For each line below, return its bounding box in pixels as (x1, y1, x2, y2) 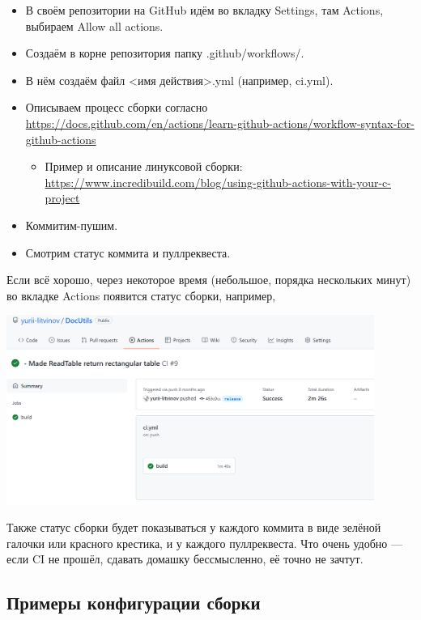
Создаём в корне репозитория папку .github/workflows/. (25, 45, 304, 62)
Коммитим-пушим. (25, 216, 118, 233)
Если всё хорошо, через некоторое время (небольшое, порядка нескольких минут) (6, 271, 411, 288)
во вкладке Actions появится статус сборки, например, (6, 287, 276, 304)
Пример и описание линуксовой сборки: (45, 158, 243, 175)
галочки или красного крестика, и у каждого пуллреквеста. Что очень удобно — (6, 534, 402, 551)
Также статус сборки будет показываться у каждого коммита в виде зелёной (6, 519, 381, 536)
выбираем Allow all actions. (25, 17, 164, 34)
